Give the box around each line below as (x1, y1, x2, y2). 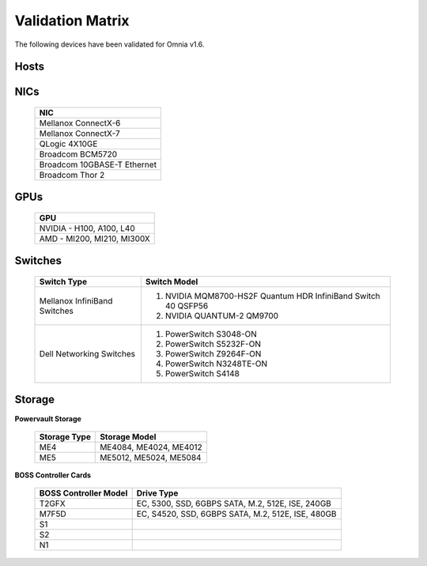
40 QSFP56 (164, 300, 209, 311)
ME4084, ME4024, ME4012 (100, 441, 203, 452)
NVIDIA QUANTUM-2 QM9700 (164, 311, 279, 321)
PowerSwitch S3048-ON (164, 329, 257, 339)
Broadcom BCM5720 (39, 149, 118, 160)
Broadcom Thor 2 (39, 169, 105, 180)
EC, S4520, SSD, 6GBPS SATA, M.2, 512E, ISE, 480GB (136, 508, 337, 519)
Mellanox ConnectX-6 (39, 117, 121, 128)
